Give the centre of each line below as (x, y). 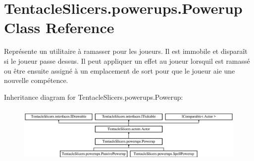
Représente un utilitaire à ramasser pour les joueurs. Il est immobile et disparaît (126, 51)
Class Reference (59, 27)
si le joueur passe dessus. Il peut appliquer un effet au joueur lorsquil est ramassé (127, 60)
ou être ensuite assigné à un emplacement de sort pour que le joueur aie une (120, 70)
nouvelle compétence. (36, 80)
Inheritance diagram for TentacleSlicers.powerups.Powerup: (94, 97)
